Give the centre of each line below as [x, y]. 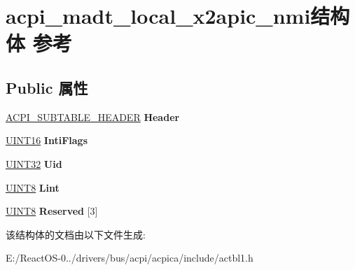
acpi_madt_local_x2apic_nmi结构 [178, 16]
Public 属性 [47, 87]
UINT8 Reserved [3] [52, 211]
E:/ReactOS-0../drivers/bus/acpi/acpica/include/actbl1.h [130, 258]
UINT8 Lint [33, 187]
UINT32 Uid [34, 163]
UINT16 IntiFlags [47, 140]
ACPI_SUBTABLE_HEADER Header [93, 116]
